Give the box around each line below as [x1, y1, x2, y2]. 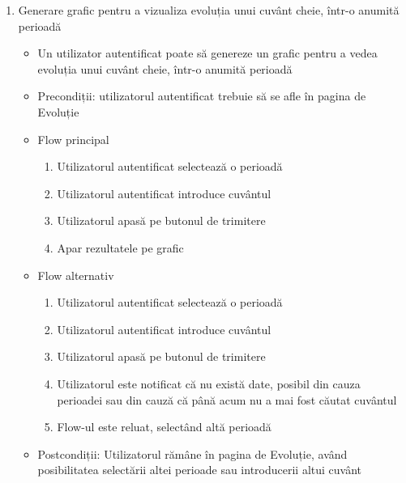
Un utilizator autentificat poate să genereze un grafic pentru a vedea [37, 44, 378, 61]
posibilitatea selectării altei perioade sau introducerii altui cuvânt [37, 461, 362, 478]
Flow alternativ [37, 266, 114, 283]
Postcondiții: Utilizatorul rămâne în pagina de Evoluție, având [37, 445, 348, 462]
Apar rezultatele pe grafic [57, 239, 184, 256]
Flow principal [37, 130, 109, 147]
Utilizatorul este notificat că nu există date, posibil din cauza [57, 375, 361, 392]
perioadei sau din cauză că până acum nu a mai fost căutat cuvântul [57, 391, 397, 408]
